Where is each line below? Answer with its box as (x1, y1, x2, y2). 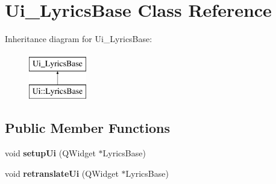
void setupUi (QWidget (5, 147, 96, 159)
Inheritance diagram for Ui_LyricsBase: (5, 32, 152, 45)
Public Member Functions (5, 118, 170, 137)
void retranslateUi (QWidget (5, 167, 119, 179)
